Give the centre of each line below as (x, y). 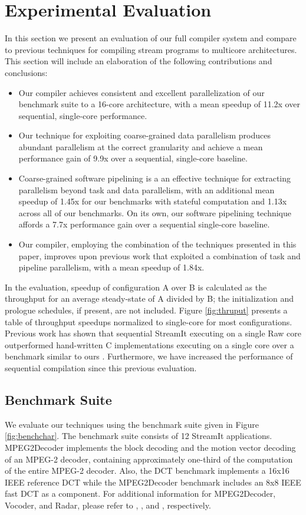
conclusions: (26, 72)
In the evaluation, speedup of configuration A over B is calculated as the (136, 287)
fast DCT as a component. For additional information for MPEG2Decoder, (140, 493)
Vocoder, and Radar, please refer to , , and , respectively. (108, 505)
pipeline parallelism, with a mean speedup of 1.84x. (111, 267)
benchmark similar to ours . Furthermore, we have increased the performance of (149, 356)
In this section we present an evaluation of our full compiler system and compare (151, 38)
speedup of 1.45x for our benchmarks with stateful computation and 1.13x (153, 201)
